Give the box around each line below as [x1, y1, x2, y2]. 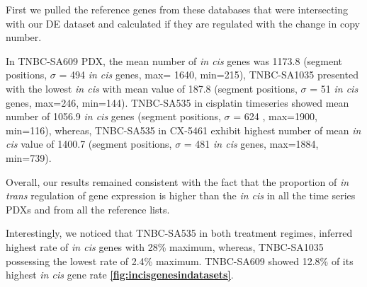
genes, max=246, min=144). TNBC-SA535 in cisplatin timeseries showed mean [6, 95, 349, 110]
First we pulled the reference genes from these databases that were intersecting [6, 2, 349, 16]
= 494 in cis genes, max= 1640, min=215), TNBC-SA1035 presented [59, 67, 358, 82]
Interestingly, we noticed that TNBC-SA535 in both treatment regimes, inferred [6, 225, 353, 240]
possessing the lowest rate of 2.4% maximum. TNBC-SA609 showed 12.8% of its [6, 253, 354, 268]
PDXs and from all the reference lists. [6, 201, 170, 216]
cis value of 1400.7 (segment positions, [6, 136, 172, 151]
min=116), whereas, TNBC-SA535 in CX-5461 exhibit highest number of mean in [6, 122, 361, 137]
